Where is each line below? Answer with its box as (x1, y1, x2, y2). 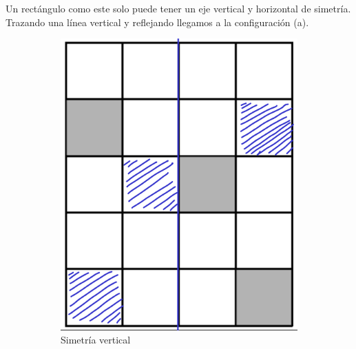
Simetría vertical (61, 332, 131, 347)
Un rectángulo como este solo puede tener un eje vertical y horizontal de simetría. (6, 1, 351, 15)
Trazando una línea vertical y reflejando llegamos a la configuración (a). (6, 14, 309, 29)
